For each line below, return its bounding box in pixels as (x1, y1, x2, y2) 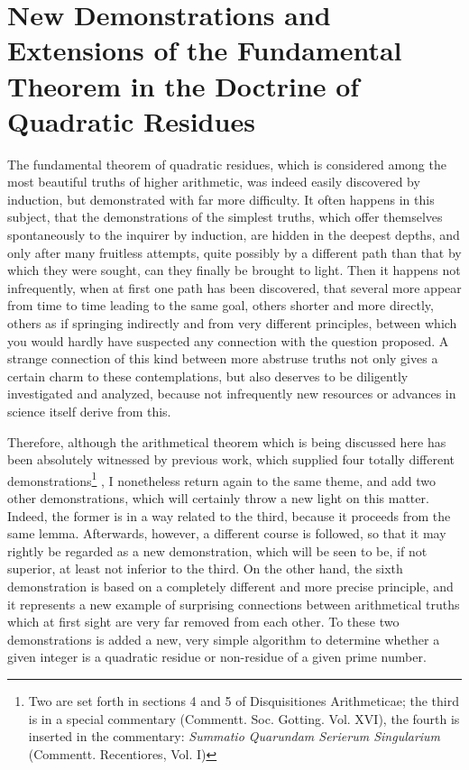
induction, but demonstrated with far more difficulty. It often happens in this (7, 189, 435, 208)
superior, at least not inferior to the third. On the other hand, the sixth (7, 559, 403, 578)
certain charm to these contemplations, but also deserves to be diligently (7, 366, 409, 385)
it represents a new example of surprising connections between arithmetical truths (7, 594, 460, 613)
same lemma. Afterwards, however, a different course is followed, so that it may (7, 524, 446, 543)
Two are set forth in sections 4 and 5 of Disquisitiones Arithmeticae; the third (28, 691, 459, 710)
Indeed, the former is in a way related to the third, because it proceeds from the (7, 506, 451, 525)
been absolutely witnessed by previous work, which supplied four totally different (7, 450, 455, 469)
